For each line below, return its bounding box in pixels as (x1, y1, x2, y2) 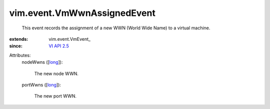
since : (9, 43, 22, 49)
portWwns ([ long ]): (21, 82, 61, 88)
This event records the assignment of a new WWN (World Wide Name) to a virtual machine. (21, 25, 210, 31)
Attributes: (9, 52, 31, 58)
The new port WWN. (34, 93, 77, 99)
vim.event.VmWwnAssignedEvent (9, 7, 156, 18)
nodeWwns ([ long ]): (21, 59, 63, 65)
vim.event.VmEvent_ (48, 36, 91, 42)
